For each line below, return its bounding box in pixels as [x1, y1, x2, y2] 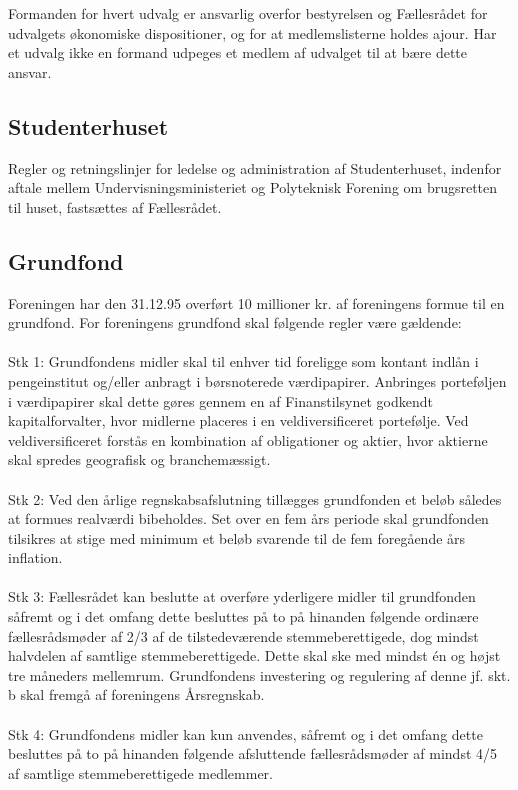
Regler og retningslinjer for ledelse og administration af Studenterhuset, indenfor [8, 157, 502, 178]
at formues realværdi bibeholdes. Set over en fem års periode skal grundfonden [8, 508, 489, 529]
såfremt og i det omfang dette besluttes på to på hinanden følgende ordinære [8, 606, 479, 627]
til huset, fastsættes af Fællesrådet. [8, 196, 222, 217]
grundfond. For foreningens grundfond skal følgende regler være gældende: [8, 312, 462, 333]
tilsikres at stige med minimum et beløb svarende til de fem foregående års [8, 527, 466, 548]
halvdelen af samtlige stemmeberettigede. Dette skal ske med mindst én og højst [8, 645, 501, 666]
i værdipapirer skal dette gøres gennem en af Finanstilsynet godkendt [8, 390, 433, 411]
